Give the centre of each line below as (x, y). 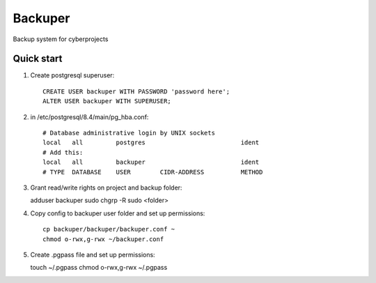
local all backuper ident (151, 162)
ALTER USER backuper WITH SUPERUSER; (107, 101)
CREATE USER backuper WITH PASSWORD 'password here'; (136, 91)
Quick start (38, 59)
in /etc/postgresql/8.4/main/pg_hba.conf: (89, 117)
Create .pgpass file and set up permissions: (93, 254)
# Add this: (63, 152)
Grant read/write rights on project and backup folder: (106, 188)
